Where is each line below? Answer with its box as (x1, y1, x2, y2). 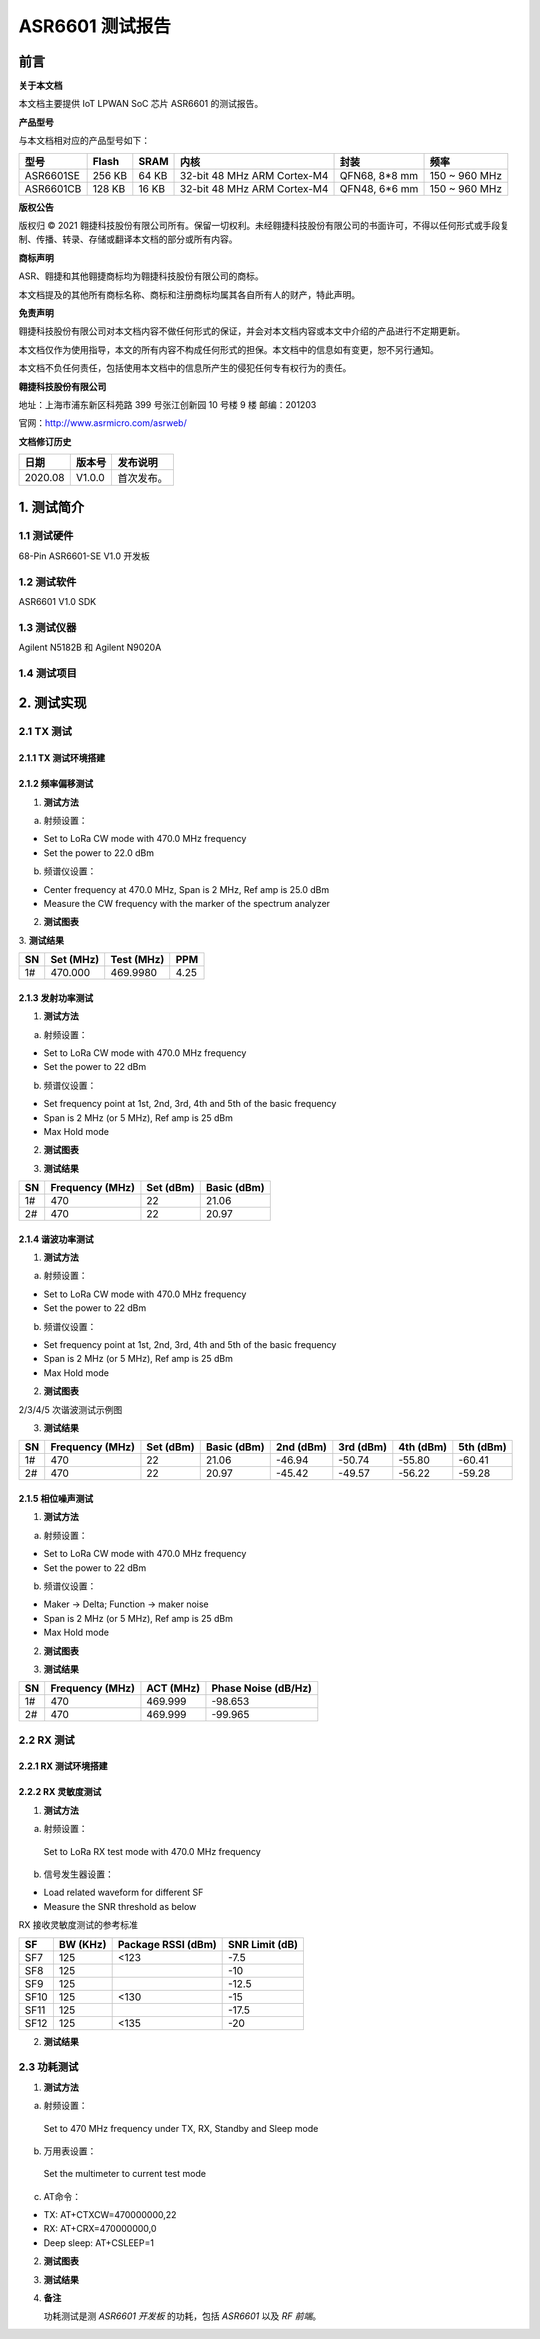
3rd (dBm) (338, 1440, 387, 1454)
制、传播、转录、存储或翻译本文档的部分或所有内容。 (18, 233, 238, 245)
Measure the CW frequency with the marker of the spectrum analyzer (43, 898, 330, 910)
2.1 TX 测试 (18, 725, 72, 739)
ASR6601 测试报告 (18, 15, 172, 37)
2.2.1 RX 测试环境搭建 (18, 1760, 108, 1772)
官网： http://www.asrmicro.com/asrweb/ (18, 417, 187, 429)
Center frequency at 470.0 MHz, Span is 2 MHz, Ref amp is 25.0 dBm (43, 883, 330, 895)
